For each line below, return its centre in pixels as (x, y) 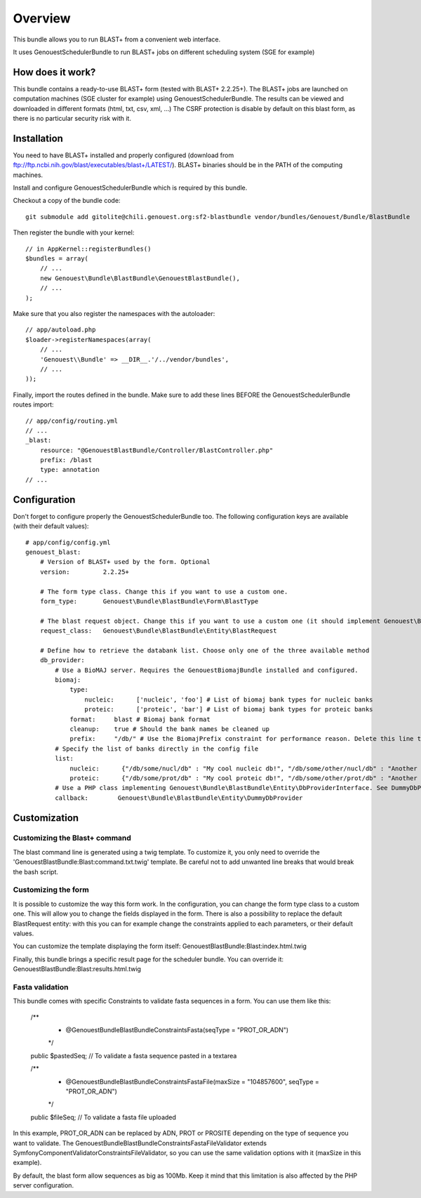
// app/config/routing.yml (72, 421)
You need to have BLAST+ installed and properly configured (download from (123, 155)
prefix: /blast (66, 460)
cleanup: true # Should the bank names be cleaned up (170, 729)
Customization (46, 818)
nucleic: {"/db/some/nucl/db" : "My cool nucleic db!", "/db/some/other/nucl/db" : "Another (243, 768)
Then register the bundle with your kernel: (74, 232)
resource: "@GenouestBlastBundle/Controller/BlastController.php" (156, 450)
